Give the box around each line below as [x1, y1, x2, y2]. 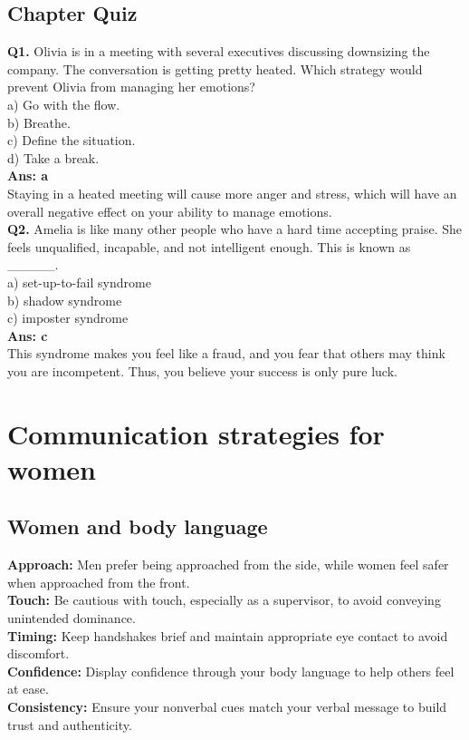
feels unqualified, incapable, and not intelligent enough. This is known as [7, 237, 411, 256]
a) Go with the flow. [7, 94, 120, 113]
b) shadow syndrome [7, 290, 122, 309]
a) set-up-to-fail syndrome [7, 272, 151, 291]
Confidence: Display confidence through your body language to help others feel [7, 661, 455, 680]
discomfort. [7, 644, 70, 663]
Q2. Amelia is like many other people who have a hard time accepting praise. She [7, 219, 463, 239]
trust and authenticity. [7, 715, 132, 734]
